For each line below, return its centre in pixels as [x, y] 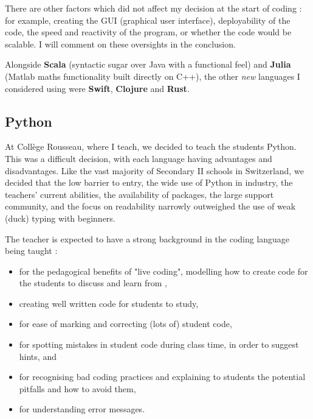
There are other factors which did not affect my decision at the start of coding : [153, 8]
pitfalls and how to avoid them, [77, 388]
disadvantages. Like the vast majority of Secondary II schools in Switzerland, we [154, 170]
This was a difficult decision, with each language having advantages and [139, 158]
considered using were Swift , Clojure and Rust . [97, 88]
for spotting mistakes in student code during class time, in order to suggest [159, 344]
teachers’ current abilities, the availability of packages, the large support [139, 194]
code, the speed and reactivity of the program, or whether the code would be [148, 32]
